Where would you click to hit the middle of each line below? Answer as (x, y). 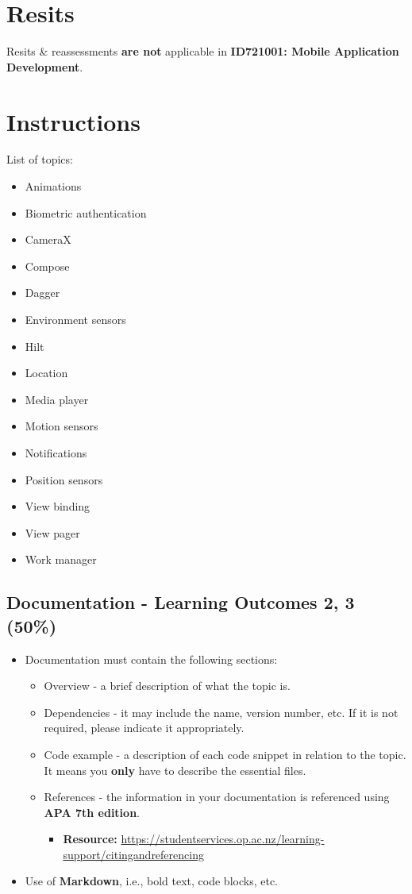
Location (46, 373)
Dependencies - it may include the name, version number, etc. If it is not (221, 712)
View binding (58, 506)
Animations (53, 186)
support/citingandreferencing (133, 854)
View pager (52, 532)
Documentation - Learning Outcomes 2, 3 (181, 602)
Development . (45, 66)
